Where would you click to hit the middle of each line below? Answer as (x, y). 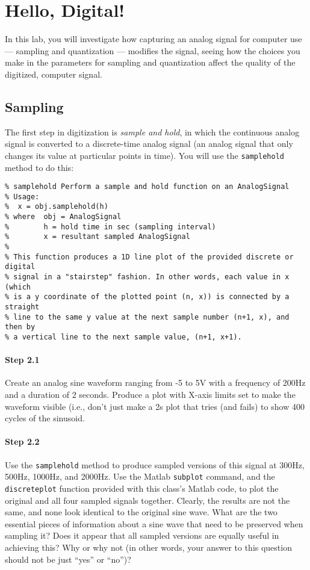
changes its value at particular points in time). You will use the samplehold (144, 155)
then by (20, 327)
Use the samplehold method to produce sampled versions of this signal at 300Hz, (155, 464)
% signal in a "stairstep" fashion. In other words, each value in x (147, 277)
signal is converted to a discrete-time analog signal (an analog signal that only (149, 144)
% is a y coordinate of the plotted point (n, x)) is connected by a (147, 297)
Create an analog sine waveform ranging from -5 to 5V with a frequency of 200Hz (155, 383)
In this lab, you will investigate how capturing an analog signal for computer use (153, 39)
